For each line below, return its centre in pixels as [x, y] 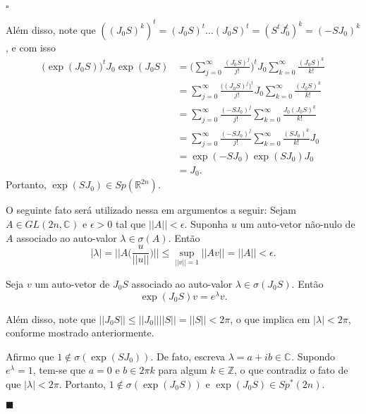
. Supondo [313, 356]
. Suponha [206, 224]
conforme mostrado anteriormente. [80, 333]
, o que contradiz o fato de [291, 370]
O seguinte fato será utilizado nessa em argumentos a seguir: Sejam [151, 210]
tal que [130, 224]
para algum [183, 370]
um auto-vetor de [72, 283]
